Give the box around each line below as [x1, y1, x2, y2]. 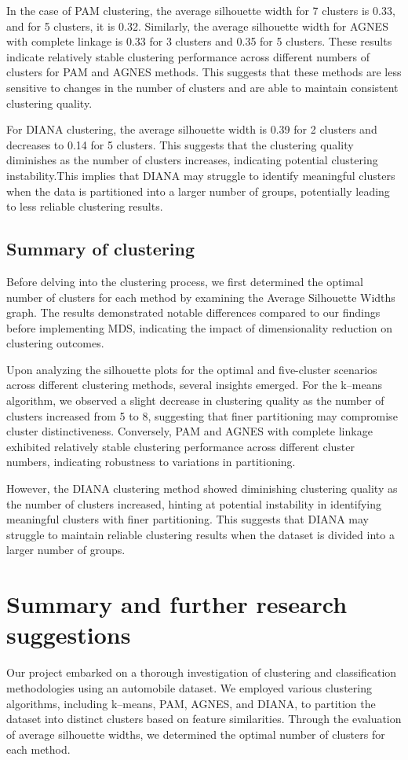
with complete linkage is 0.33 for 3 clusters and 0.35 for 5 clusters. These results [6, 33, 392, 50]
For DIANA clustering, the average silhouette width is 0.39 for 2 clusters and [6, 121, 377, 138]
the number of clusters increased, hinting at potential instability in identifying [6, 495, 382, 512]
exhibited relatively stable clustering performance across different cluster [6, 438, 355, 454]
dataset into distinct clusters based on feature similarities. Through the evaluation [6, 710, 402, 727]
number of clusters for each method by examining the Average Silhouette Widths [6, 288, 395, 305]
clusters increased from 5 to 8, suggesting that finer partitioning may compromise [6, 407, 398, 424]
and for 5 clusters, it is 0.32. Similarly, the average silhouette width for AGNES [6, 17, 388, 34]
